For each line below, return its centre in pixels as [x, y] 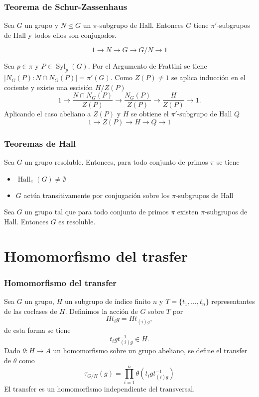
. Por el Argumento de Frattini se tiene [147, 66]
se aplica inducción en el [208, 77]
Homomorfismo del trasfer [96, 255]
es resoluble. [77, 222]
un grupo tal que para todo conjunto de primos [97, 212]
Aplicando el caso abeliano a [48, 114]
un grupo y [42, 25]
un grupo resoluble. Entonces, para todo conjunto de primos [116, 162]
